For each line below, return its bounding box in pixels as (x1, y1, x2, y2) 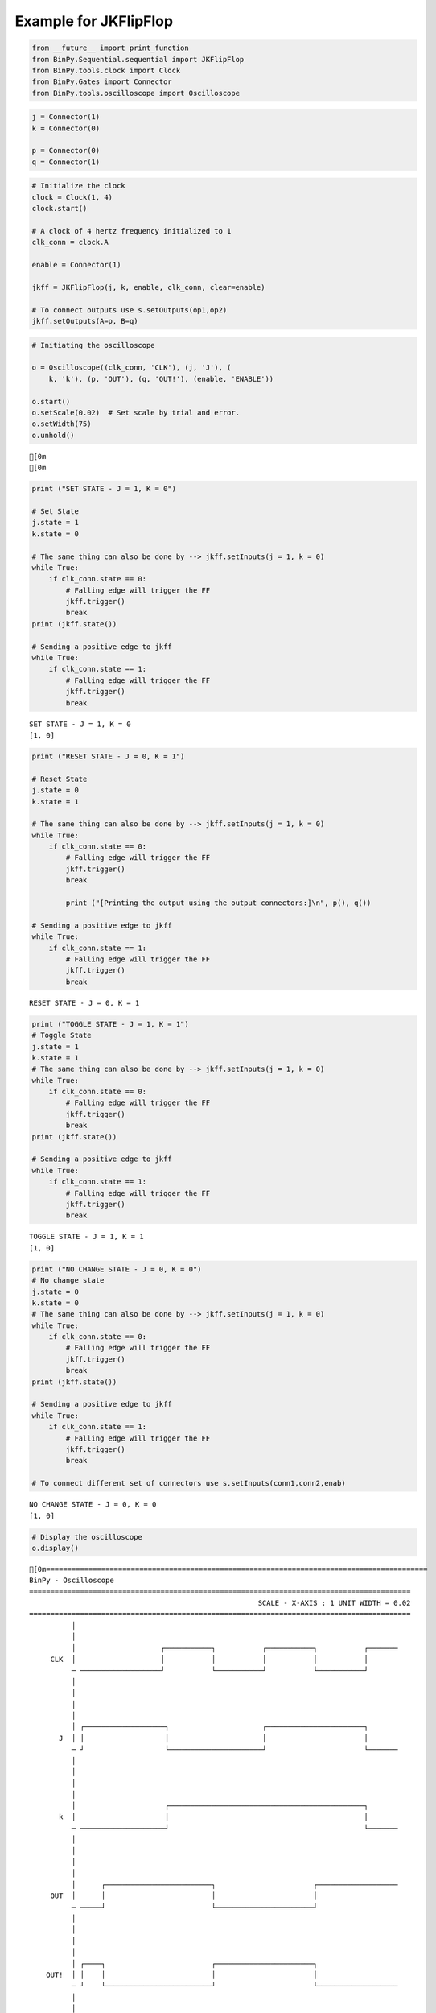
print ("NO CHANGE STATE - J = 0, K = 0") (31, 1264, 202, 1274)
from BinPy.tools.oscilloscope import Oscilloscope (31, 89, 241, 97)
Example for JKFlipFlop (14, 12, 173, 30)
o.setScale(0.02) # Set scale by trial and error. (31, 408, 241, 418)
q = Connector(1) (31, 157, 101, 167)
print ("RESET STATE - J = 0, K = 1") (31, 751, 185, 761)
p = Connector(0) (31, 146, 101, 155)
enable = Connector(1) (31, 260, 121, 270)
